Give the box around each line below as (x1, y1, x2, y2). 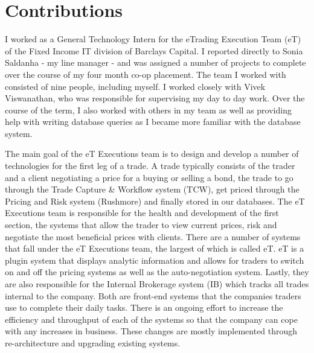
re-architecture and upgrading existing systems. (5, 336, 181, 349)
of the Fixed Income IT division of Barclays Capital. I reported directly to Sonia (5, 44, 303, 57)
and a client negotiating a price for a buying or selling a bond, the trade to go (5, 171, 293, 183)
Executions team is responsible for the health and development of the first (5, 206, 279, 219)
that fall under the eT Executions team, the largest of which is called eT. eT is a (5, 242, 304, 255)
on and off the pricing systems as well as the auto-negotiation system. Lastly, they (5, 266, 309, 278)
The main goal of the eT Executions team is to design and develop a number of (5, 147, 299, 160)
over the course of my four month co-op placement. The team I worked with (5, 68, 286, 80)
